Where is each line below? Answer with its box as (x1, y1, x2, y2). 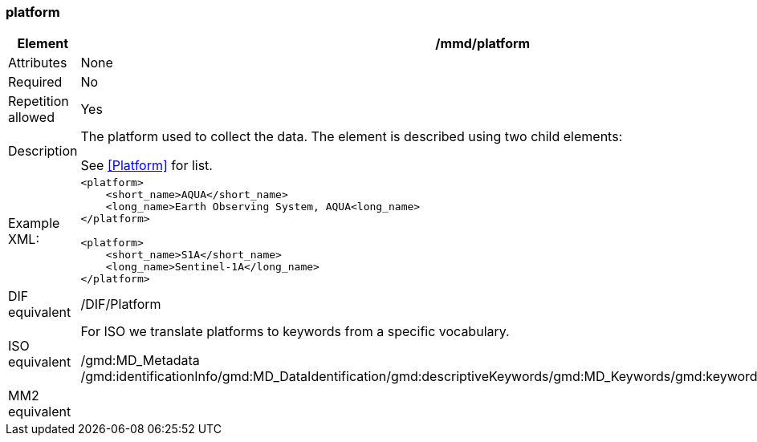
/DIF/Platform (80, 296, 161, 313)
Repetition (8, 93, 69, 110)
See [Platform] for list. (80, 157, 213, 174)
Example (8, 214, 60, 231)
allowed (8, 109, 55, 126)
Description (8, 143, 78, 160)
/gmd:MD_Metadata (80, 352, 200, 369)
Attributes (8, 55, 67, 71)
